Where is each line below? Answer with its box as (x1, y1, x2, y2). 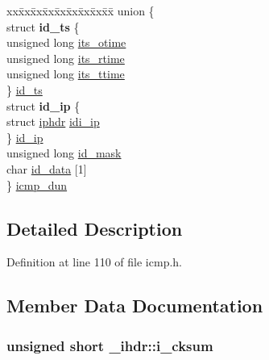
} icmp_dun (6, 176, 68, 193)
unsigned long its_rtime (6, 49, 125, 66)
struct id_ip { (6, 97, 81, 114)
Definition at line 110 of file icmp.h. (6, 253, 182, 270)
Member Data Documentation (6, 293, 263, 318)
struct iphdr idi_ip (6, 113, 100, 130)
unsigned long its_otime (6, 34, 126, 51)
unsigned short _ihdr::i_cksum (6, 335, 213, 355)
